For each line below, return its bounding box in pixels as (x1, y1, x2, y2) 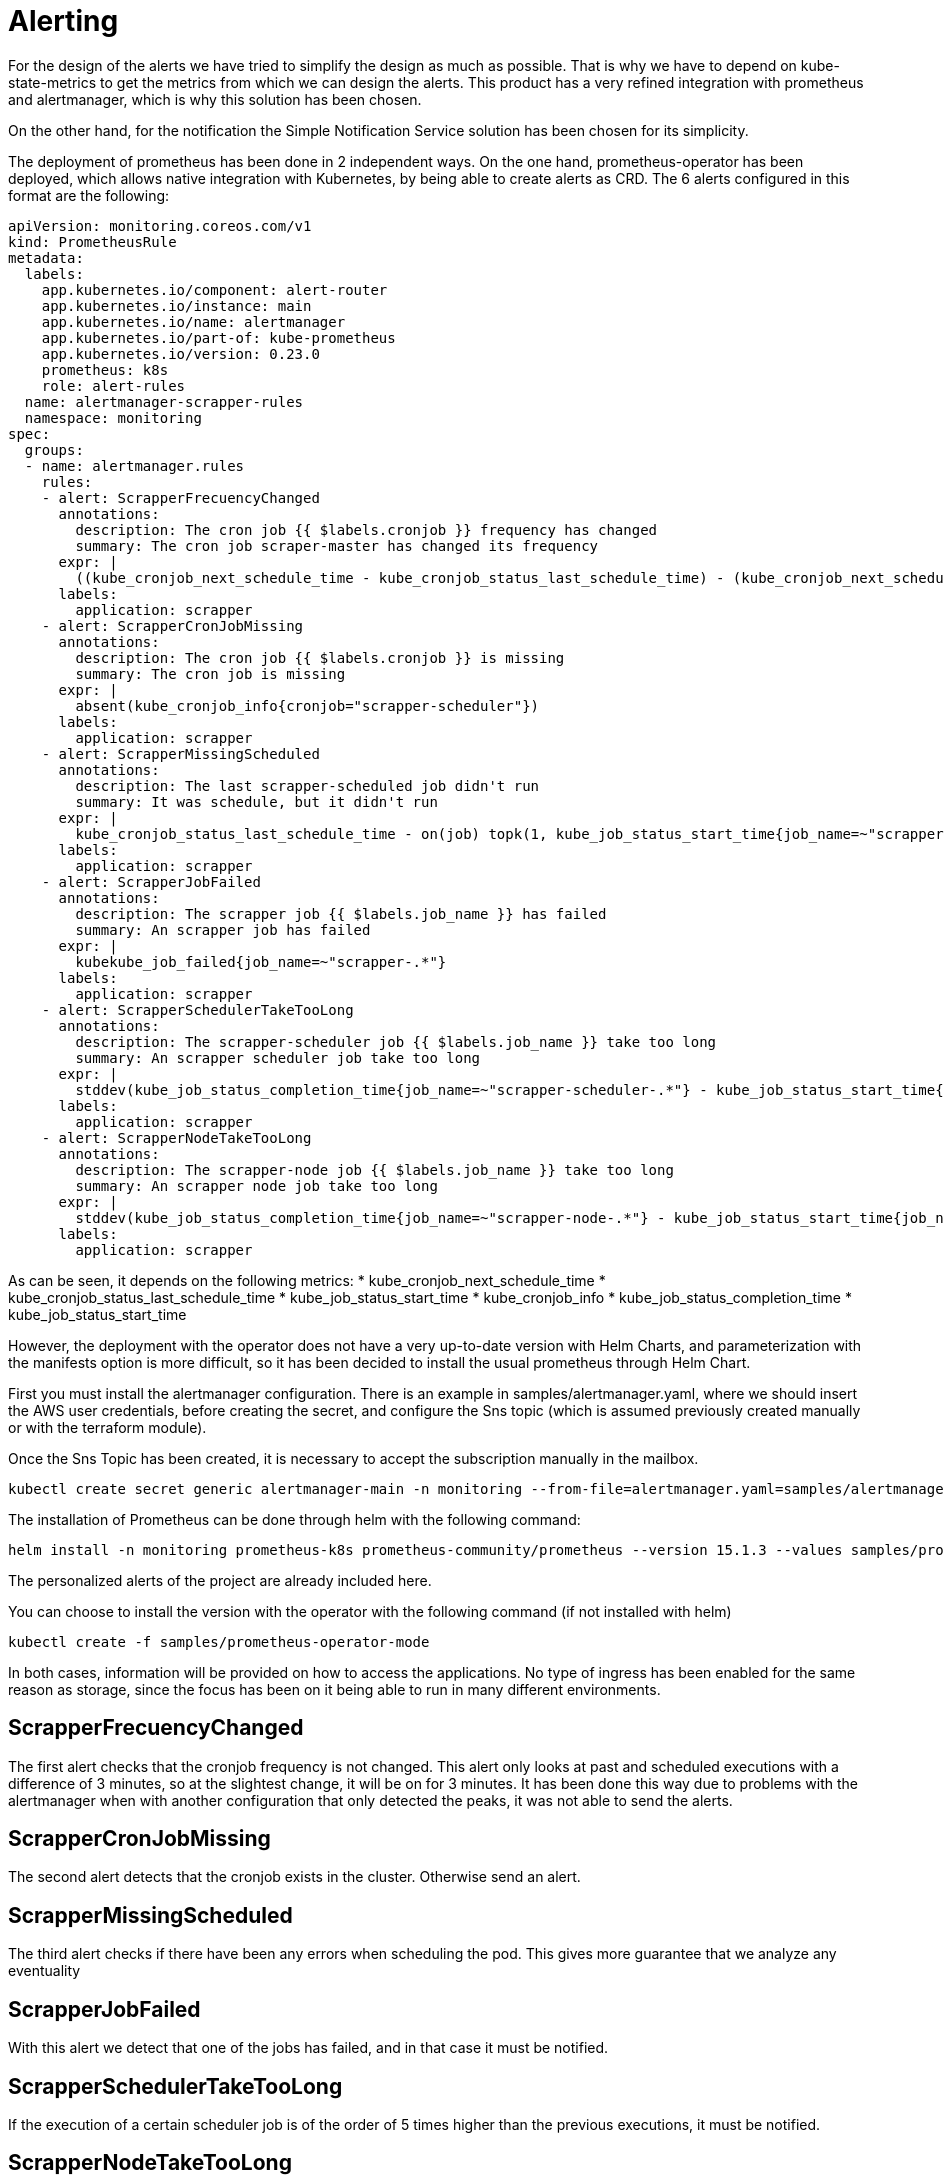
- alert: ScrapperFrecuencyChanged (41, 489, 320, 506)
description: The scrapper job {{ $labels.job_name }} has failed (75, 905, 607, 922)
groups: (24, 441, 84, 458)
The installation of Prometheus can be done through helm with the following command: (8, 1510, 581, 1528)
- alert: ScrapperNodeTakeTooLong (41, 1129, 312, 1146)
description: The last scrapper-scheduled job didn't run (75, 777, 540, 794)
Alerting (8, 4, 119, 38)
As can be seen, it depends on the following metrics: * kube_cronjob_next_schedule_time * (8, 1271, 606, 1289)
